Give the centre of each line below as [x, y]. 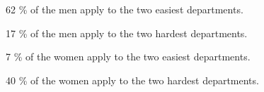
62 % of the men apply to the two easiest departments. [125, 9]
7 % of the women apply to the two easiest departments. [128, 57]
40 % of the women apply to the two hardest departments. [132, 80]
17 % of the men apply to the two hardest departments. [127, 33]
